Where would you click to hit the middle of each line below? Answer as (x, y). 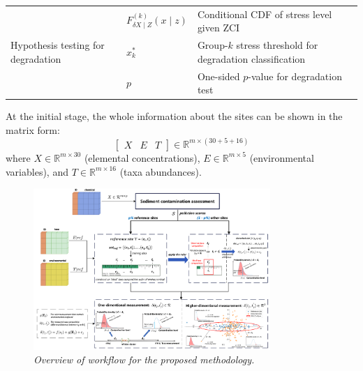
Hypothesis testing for (58, 45)
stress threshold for (277, 45)
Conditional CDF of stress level (265, 14)
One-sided (218, 76)
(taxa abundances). (161, 171)
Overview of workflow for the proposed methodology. (144, 359)
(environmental (282, 157)
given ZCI (218, 28)
